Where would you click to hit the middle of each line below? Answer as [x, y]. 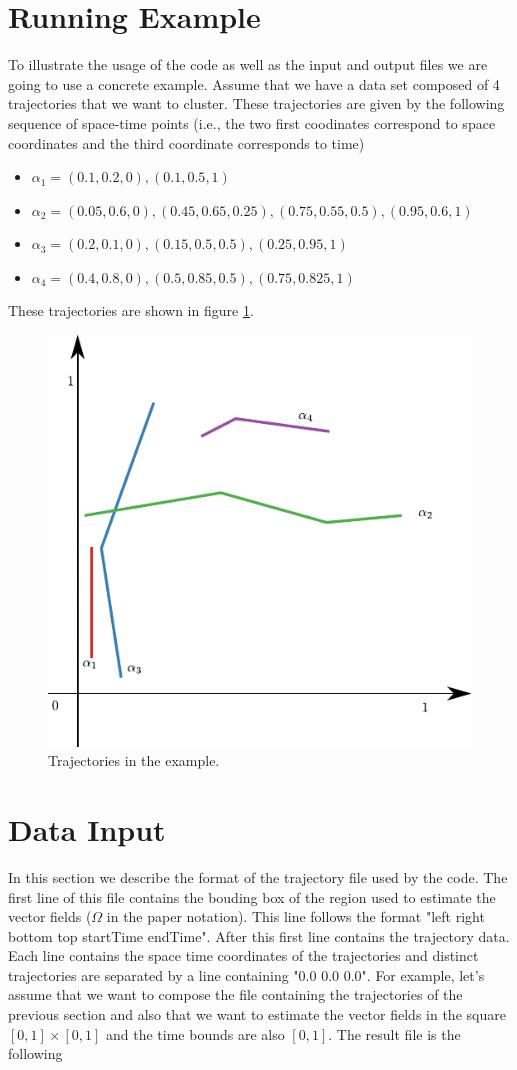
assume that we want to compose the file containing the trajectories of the [235, 994]
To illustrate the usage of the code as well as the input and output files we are [248, 64]
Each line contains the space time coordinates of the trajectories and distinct [243, 955]
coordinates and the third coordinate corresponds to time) [186, 142]
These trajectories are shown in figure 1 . [131, 310]
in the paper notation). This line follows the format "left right [295, 916]
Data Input [87, 828]
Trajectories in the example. [134, 760]
